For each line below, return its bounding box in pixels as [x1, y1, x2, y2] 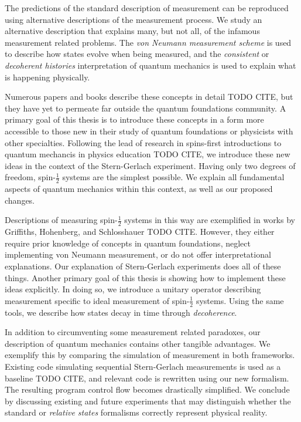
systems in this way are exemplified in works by [124, 214, 295, 226]
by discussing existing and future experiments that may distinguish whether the [5, 394, 291, 407]
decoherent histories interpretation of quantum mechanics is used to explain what [5, 59, 296, 71]
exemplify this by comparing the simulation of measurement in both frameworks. [5, 349, 295, 361]
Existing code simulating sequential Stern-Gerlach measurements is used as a [5, 360, 281, 372]
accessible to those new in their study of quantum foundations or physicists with [5, 124, 293, 137]
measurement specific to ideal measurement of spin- [5, 294, 190, 306]
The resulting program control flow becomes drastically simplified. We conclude [5, 383, 290, 396]
